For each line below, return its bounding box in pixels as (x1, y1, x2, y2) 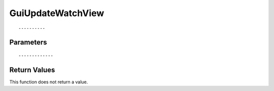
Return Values (9, 65, 55, 74)
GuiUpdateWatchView (9, 8, 105, 19)
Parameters (9, 38, 47, 47)
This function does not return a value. (9, 78, 88, 85)
